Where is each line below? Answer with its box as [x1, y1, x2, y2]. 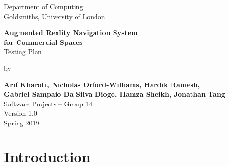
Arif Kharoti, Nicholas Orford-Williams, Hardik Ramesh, [4, 79, 200, 89]
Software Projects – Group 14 [4, 98, 93, 108]
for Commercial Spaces [4, 37, 83, 47]
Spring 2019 [4, 117, 39, 127]
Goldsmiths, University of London [4, 11, 105, 21]
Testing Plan [4, 46, 42, 57]
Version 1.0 [4, 108, 37, 118]
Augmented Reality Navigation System [4, 27, 138, 38]
